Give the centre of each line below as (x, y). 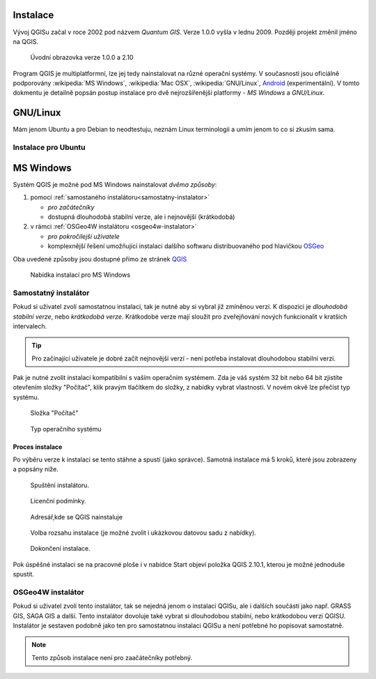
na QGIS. (25, 41)
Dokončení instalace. (60, 549)
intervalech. (30, 326)
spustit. (24, 574)
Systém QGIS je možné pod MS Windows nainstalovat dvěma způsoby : (115, 184)
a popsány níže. (36, 469)
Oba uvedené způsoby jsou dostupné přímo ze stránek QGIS (100, 259)
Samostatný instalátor (51, 293)
